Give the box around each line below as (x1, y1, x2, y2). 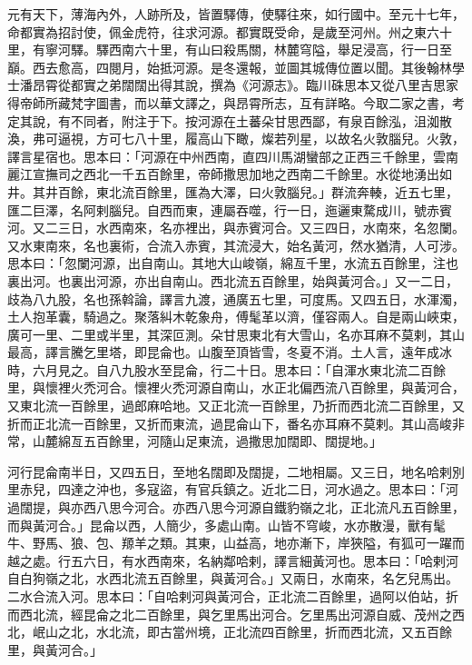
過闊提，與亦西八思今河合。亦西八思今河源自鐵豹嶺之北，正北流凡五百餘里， (7, 498, 465, 517)
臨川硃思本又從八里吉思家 (305, 75, 458, 94)
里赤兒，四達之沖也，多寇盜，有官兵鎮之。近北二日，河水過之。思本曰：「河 (7, 480, 458, 499)
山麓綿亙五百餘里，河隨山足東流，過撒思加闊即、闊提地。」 (32, 432, 382, 451)
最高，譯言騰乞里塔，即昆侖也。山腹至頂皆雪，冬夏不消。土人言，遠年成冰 (7, 342, 452, 362)
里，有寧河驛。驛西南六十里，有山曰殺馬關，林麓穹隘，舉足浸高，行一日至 (7, 40, 452, 59)
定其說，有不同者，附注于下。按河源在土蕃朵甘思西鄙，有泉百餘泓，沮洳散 (7, 111, 452, 130)
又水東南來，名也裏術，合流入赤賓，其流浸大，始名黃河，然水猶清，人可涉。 (7, 235, 465, 254)
